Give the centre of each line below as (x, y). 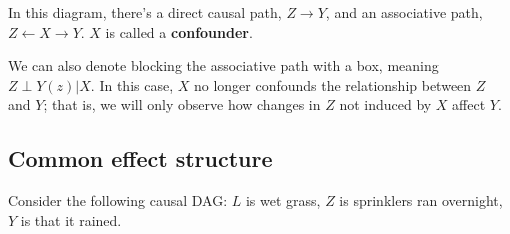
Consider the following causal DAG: (118, 200)
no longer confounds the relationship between (332, 84)
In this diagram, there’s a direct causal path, (145, 12)
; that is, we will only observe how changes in (182, 104)
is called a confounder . (179, 31)
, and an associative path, (404, 12)
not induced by (385, 104)
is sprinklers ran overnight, (421, 200)
